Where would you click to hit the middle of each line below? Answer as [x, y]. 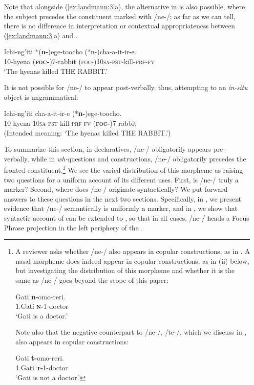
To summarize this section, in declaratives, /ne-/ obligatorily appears [108, 149]
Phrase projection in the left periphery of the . [74, 227]
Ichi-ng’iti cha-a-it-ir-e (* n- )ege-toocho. [63, 113]
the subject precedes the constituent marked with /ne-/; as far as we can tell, [120, 16]
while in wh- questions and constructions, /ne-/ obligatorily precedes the [139, 158]
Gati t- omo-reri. [40, 358]
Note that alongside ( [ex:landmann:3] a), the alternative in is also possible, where [125, 6]
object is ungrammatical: [41, 97]
